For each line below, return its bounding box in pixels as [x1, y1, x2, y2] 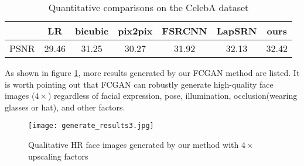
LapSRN [216, 24, 257, 37]
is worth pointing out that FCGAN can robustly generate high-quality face [5, 78, 274, 90]
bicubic [75, 24, 109, 37]
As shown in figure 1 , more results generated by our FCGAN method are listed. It [5, 67, 300, 78]
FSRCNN [162, 24, 207, 37]
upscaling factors [28, 150, 88, 162]
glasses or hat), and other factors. [5, 101, 125, 113]
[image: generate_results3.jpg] [28, 122, 154, 130]
